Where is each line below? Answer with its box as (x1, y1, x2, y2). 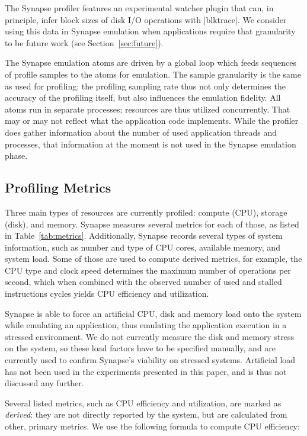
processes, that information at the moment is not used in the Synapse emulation (5, 137, 296, 150)
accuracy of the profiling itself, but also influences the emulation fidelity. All (5, 91, 281, 104)
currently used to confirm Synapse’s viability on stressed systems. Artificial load (5, 354, 296, 366)
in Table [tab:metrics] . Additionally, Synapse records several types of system (5, 229, 283, 242)
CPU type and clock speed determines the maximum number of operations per (5, 264, 291, 276)
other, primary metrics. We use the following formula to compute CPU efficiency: (5, 420, 300, 432)
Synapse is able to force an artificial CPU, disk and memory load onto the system (5, 307, 302, 319)
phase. (5, 149, 28, 162)
